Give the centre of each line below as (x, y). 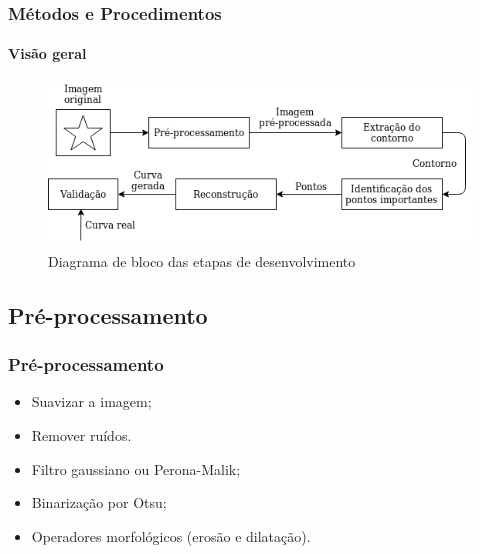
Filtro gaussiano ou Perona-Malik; (136, 468)
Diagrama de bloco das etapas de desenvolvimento (202, 260)
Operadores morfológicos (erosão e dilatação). (171, 535)
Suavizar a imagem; (91, 401)
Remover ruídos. (81, 434)
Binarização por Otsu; (99, 502)
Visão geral (47, 53)
